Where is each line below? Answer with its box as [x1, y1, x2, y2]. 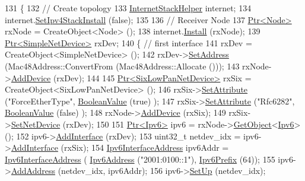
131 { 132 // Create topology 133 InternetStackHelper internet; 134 [5, 2, 252, 14]
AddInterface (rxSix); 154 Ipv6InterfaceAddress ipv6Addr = [11, 141, 229, 154]
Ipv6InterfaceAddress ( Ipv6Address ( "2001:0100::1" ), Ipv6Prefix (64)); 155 [5, 153, 275, 165]
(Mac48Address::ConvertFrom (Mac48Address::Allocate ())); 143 [5, 59, 240, 72]
